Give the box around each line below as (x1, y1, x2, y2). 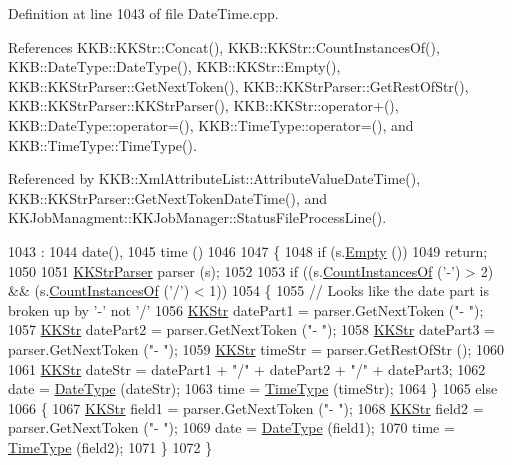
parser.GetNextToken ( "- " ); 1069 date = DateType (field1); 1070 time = (8, 417, 455, 438)
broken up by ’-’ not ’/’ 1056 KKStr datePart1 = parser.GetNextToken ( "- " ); (8, 299, 484, 320)
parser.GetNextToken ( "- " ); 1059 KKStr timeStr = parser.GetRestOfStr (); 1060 (8, 338, 504, 359)
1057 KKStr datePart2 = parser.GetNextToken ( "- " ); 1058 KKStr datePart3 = (8, 319, 495, 340)
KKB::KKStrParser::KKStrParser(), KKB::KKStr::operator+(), (8, 95, 399, 116)
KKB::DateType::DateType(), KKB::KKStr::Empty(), (8, 56, 341, 77)
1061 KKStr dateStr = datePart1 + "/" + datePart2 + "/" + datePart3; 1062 (8, 358, 486, 379)
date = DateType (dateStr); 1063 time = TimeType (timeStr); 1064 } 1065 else (8, 378, 498, 399)
